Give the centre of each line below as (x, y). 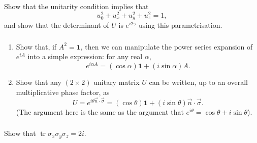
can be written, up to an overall (198, 82)
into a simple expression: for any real (85, 56)
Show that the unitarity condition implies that (76, 6)
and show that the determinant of (57, 25)
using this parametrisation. (180, 25)
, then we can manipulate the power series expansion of (167, 46)
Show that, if (36, 46)
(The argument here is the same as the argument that (100, 111)
